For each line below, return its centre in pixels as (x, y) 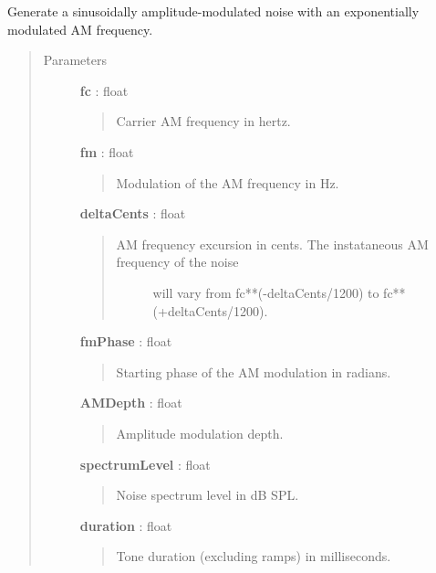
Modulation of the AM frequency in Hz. (228, 182)
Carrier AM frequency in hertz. (203, 121)
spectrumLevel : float (145, 464)
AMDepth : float (131, 403)
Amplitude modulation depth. (200, 433)
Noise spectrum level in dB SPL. (208, 495)
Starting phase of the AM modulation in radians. (254, 371)
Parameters (75, 60)
